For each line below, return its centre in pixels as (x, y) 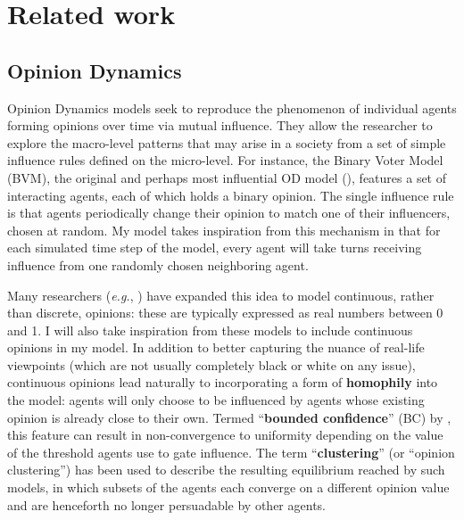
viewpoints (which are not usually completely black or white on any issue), (211, 364)
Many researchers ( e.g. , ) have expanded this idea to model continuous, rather (221, 295)
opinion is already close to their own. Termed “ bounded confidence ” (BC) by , (229, 417)
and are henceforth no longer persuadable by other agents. (166, 504)
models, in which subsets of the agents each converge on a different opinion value (228, 487)
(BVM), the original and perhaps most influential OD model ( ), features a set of (227, 177)
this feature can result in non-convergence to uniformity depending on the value (225, 435)
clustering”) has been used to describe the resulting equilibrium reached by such (226, 470)
